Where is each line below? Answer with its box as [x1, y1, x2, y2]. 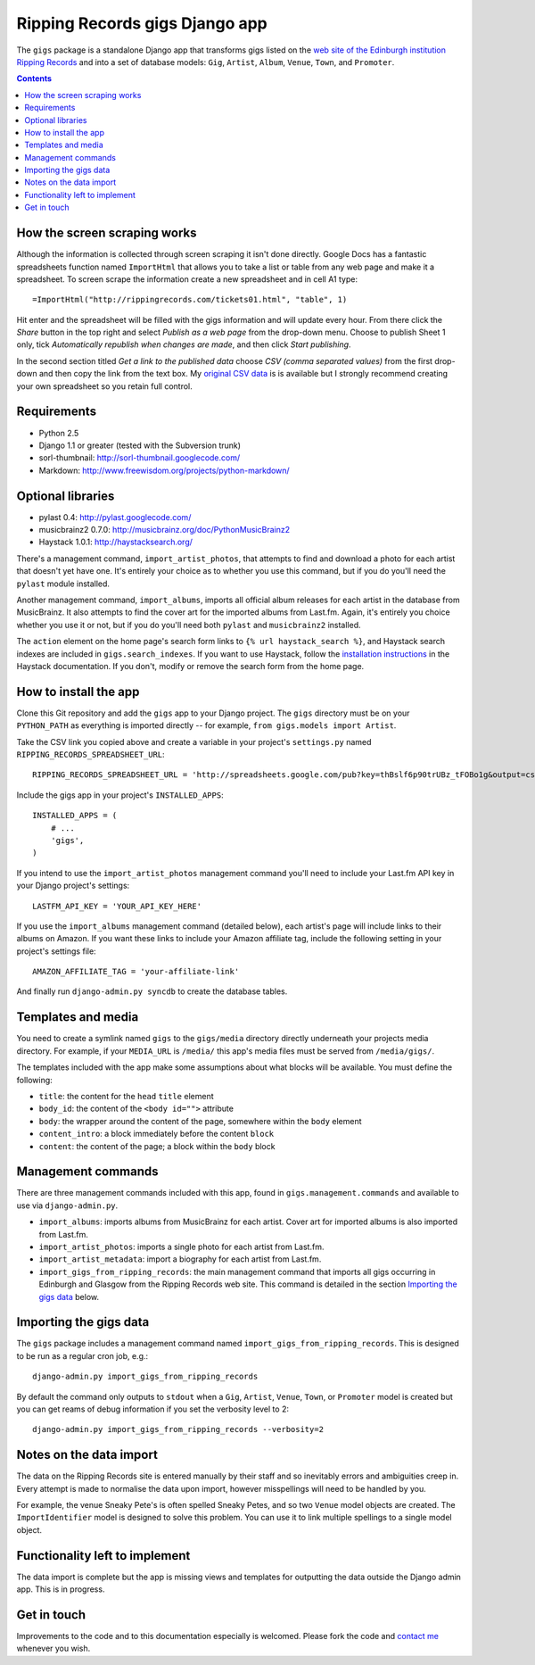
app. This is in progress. [16, 1584, 105, 1595]
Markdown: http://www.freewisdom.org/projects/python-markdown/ [38, 465, 290, 476]
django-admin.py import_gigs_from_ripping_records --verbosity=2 [32, 1424, 325, 1435]
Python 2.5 [38, 427, 79, 438]
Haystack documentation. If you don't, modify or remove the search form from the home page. [16, 660, 365, 671]
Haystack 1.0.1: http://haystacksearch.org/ [38, 536, 193, 548]
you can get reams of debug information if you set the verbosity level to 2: [16, 1404, 290, 1414]
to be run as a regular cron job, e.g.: [16, 1350, 149, 1361]
